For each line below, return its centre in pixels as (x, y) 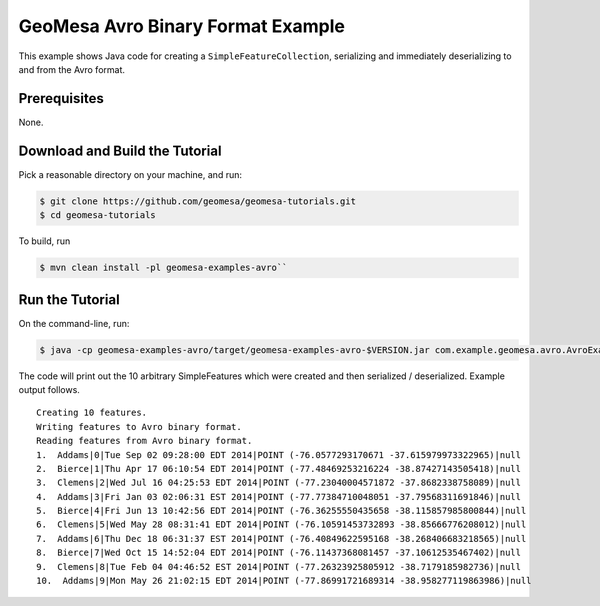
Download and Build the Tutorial (120, 150)
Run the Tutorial (69, 299)
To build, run (44, 241)
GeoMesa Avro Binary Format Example (181, 26)
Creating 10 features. (92, 413)
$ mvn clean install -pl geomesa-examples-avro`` (163, 268)
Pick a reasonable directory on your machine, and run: (130, 174)
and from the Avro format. (71, 69)
